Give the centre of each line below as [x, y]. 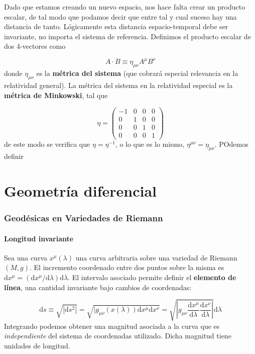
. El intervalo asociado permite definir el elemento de [152, 277]
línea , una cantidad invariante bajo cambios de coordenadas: [98, 287]
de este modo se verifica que [47, 144]
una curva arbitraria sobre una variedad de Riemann [156, 257]
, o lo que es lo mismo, [150, 144]
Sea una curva [26, 257]
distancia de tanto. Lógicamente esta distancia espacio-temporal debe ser [116, 26]
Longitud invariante [39, 238]
